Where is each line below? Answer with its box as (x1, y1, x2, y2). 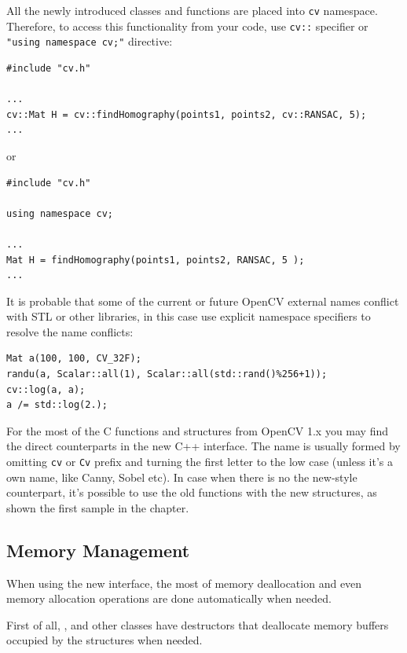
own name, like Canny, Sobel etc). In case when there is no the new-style (6, 468, 357, 485)
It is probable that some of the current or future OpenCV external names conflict (6, 292, 399, 309)
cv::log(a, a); (6, 383, 86, 395)
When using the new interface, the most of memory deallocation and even (6, 574, 362, 591)
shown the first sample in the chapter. (6, 499, 189, 515)
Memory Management (6, 537, 190, 562)
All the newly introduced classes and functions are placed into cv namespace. (6, 2, 378, 18)
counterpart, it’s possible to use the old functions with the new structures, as (6, 484, 377, 501)
